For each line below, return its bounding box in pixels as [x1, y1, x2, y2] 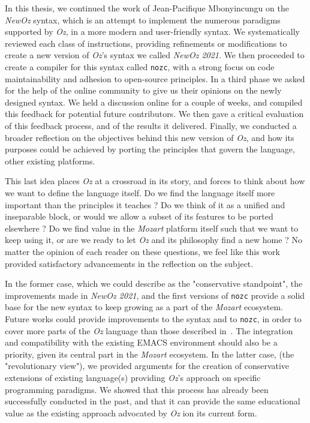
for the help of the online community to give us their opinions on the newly [5, 84, 282, 97]
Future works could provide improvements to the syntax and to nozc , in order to [5, 312, 302, 325]
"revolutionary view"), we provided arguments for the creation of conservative [5, 359, 290, 372]
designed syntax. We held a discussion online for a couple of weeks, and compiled [5, 95, 303, 108]
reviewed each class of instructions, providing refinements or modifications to [5, 37, 287, 49]
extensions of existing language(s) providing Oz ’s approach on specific [5, 371, 261, 383]
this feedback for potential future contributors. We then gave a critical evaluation [5, 107, 304, 120]
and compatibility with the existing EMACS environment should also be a [5, 336, 278, 349]
